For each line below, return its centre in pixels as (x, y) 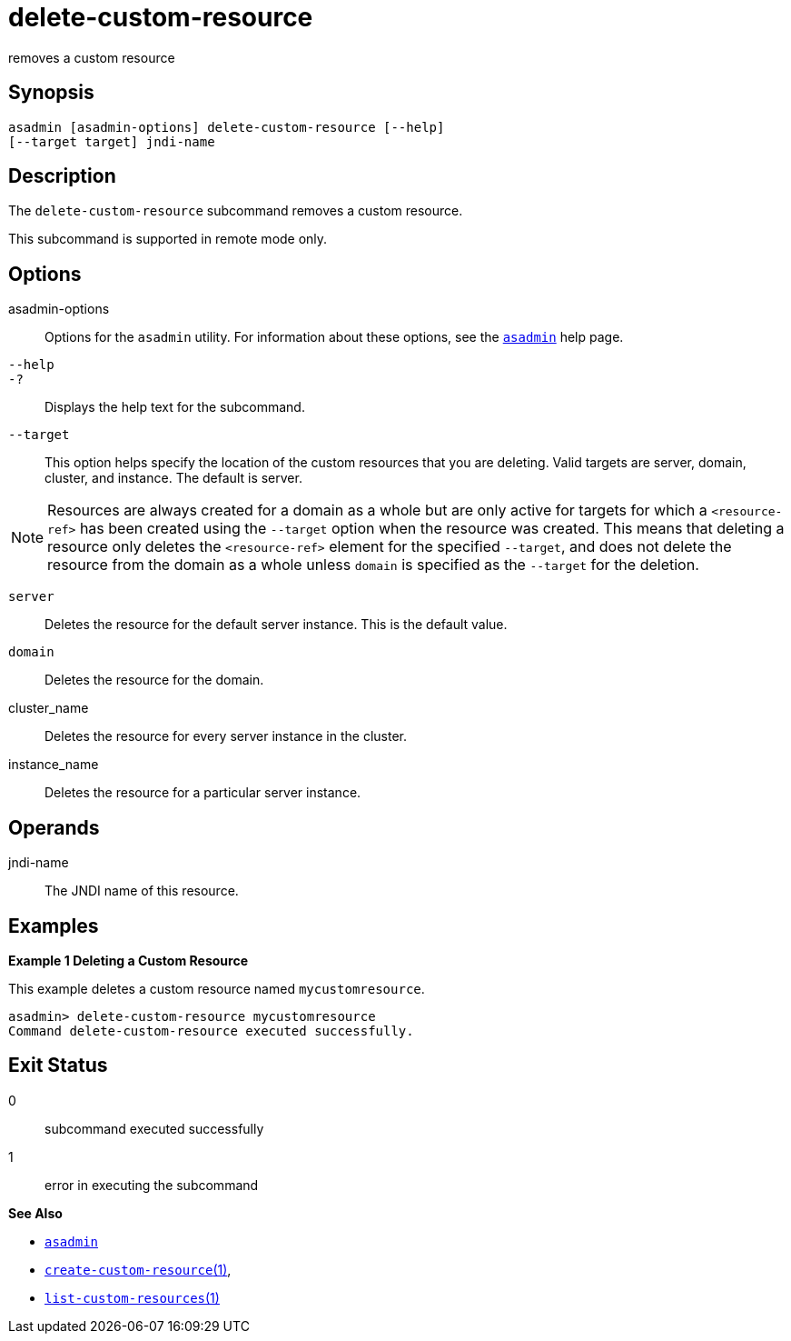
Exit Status (58, 1066)
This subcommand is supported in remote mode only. (168, 239)
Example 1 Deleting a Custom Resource (128, 960)
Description (62, 176)
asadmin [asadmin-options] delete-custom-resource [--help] (227, 127)
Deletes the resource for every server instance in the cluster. (226, 736)
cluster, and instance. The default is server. (173, 478)
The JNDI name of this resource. (142, 891)
